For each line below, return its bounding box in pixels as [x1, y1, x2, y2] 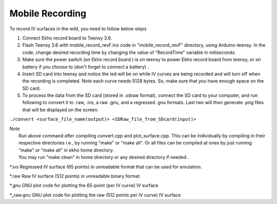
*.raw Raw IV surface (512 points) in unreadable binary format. [9, 173, 141, 179]
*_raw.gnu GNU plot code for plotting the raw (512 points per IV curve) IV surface [9, 192, 181, 198]
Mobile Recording [9, 8, 87, 19]
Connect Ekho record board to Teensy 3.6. [22, 35, 112, 41]
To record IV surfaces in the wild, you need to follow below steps [9, 26, 147, 32]
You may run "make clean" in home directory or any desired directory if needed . [18, 154, 189, 160]
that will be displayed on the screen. [22, 107, 99, 113]
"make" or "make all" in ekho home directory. [18, 147, 114, 153]
